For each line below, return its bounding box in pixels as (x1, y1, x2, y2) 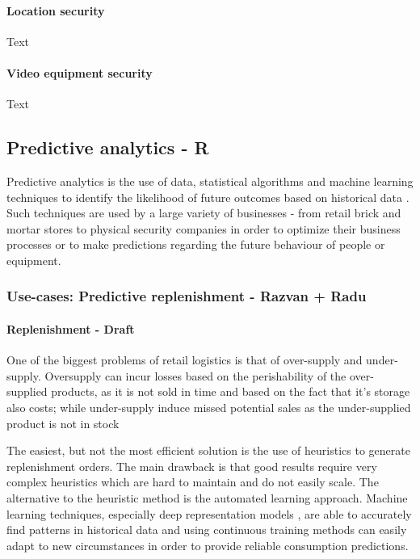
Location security (6, 2, 105, 19)
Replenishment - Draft (6, 320, 135, 337)
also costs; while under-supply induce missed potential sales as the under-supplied (6, 398, 411, 415)
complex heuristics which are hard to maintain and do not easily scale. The (6, 473, 379, 490)
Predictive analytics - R (6, 135, 209, 160)
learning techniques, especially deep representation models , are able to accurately (6, 505, 412, 522)
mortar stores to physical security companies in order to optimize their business (6, 220, 401, 237)
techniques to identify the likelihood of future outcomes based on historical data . (6, 188, 409, 205)
